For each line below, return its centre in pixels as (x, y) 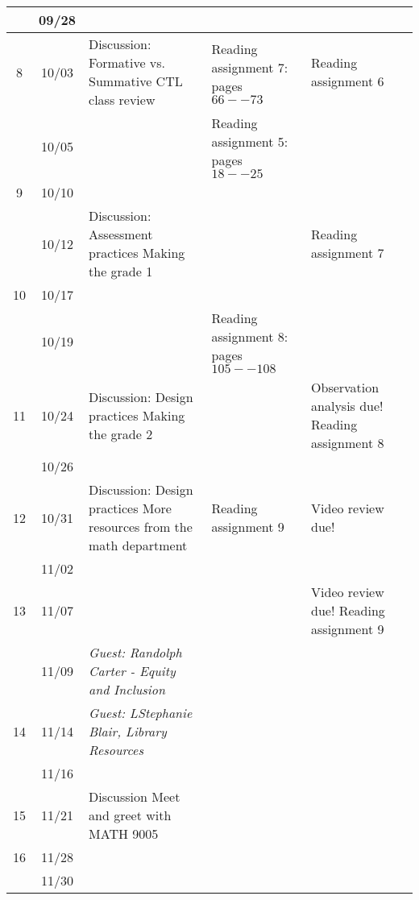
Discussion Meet (135, 796)
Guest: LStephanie (141, 713)
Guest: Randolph (135, 652)
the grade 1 (121, 271)
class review (122, 100)
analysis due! (347, 406)
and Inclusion (127, 689)
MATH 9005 (124, 834)
